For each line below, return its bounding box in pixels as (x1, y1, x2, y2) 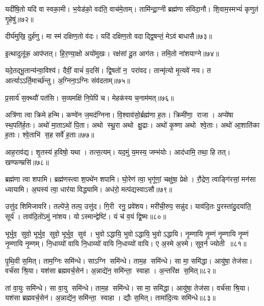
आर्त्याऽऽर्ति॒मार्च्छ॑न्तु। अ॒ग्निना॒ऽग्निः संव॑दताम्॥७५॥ (5, 75, 130, 85)
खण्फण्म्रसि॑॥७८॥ (5, 156, 49, 167)
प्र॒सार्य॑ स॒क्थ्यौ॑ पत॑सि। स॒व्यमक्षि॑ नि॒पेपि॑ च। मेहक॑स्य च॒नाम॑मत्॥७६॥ (5, 92, 174, 103)
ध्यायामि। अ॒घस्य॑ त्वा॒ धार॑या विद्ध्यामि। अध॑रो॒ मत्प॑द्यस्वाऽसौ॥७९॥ (5, 183, 172, 194)
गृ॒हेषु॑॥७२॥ (5, 13, 34, 24)
